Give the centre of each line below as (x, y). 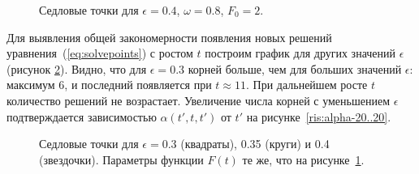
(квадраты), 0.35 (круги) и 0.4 (255, 144)
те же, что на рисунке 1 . (303, 159)
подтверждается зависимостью (82, 116)
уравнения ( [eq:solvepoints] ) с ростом (100, 53)
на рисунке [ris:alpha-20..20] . (319, 116)
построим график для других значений (300, 53)
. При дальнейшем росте (307, 85)
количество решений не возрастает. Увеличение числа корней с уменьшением (198, 100)
